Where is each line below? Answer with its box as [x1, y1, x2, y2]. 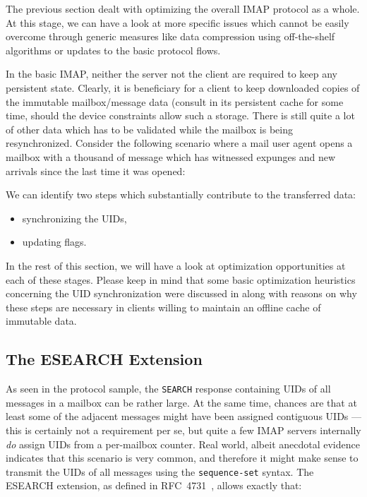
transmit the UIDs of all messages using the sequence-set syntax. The [6, 464, 314, 479]
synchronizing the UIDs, [22, 210, 127, 225]
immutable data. [6, 313, 77, 328]
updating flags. [22, 234, 87, 249]
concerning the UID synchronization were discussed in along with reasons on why [6, 286, 357, 301]
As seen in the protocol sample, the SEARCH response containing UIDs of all [6, 381, 331, 396]
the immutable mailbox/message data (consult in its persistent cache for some [6, 94, 344, 109]
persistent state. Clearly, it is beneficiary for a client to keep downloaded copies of [6, 80, 360, 95]
